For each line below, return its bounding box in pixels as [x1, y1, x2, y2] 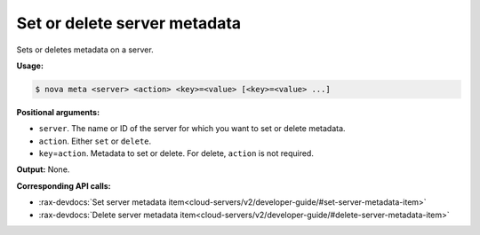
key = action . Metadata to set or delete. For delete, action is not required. [38, 148, 315, 159]
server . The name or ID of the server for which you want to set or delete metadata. [38, 123, 346, 134]
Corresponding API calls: [16, 180, 111, 191]
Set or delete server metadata [16, 13, 242, 33]
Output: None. [16, 164, 70, 175]
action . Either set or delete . [38, 136, 152, 146]
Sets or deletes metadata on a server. [16, 44, 155, 55]
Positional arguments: [16, 106, 100, 117]
